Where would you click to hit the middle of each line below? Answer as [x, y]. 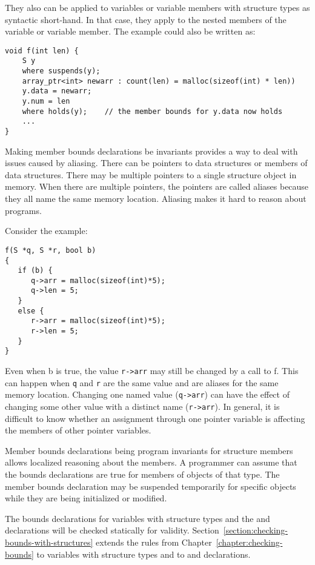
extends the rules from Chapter [154, 542]
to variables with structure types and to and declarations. [144, 554]
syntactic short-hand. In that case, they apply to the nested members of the [146, 19]
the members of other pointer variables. [78, 430]
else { [31, 311]
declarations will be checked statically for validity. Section [112, 530]
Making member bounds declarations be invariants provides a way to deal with [151, 151]
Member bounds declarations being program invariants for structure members [149, 450]
